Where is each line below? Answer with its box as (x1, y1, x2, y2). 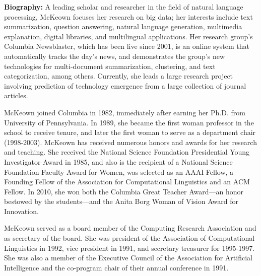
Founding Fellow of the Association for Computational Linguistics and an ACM (4, 176, 250, 187)
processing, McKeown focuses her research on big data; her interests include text (4, 11, 253, 22)
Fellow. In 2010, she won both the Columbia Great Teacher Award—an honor (4, 186, 243, 196)
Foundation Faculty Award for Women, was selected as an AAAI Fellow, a (4, 166, 234, 177)
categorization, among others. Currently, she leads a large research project (4, 71, 233, 81)
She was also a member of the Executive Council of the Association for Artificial (4, 252, 252, 263)
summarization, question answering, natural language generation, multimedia (4, 21, 242, 32)
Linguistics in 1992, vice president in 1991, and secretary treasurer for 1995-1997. (4, 242, 255, 253)
